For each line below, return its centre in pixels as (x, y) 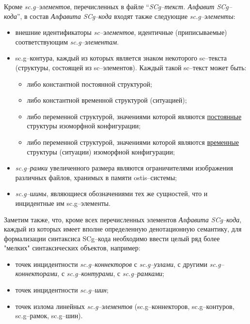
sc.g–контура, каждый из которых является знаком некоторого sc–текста (121, 58)
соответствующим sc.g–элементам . (67, 41)
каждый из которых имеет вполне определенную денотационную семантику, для (123, 229)
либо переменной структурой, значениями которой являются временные (133, 142)
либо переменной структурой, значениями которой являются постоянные (134, 116)
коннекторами (36, 273)
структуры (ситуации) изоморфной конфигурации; (101, 151)
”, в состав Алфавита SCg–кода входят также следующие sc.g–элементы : (126, 16)
